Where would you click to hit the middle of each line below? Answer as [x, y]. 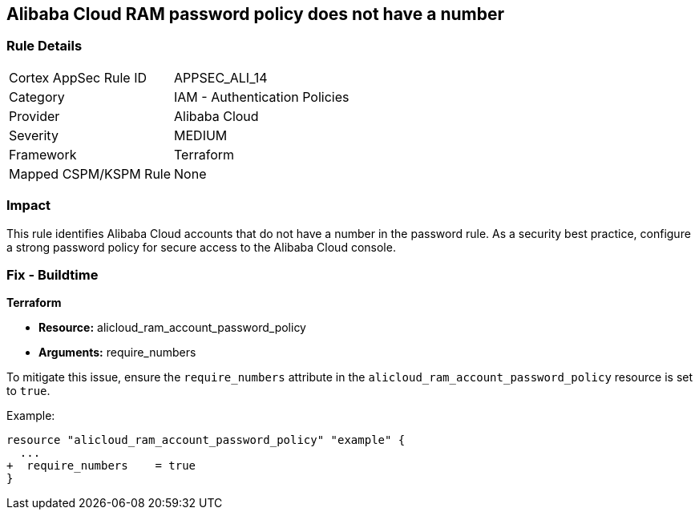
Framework [43, 154]
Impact [29, 206]
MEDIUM [201, 135]
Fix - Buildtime [53, 274]
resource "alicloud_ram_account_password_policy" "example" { [206, 440]
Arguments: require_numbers [117, 353]
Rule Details [44, 46]
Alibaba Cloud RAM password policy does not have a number [255, 14]
